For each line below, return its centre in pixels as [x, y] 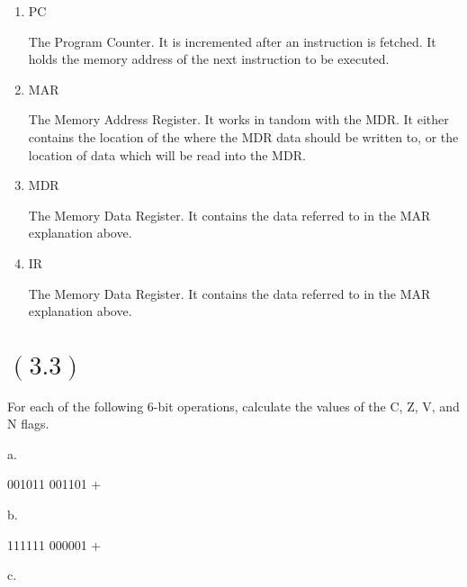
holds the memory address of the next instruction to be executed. [209, 59]
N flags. [28, 424]
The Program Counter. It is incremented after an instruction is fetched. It [232, 41]
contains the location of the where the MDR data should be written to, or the [243, 136]
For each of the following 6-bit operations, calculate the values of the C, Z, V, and [233, 406]
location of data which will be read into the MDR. [167, 154]
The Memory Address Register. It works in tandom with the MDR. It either [238, 119]
